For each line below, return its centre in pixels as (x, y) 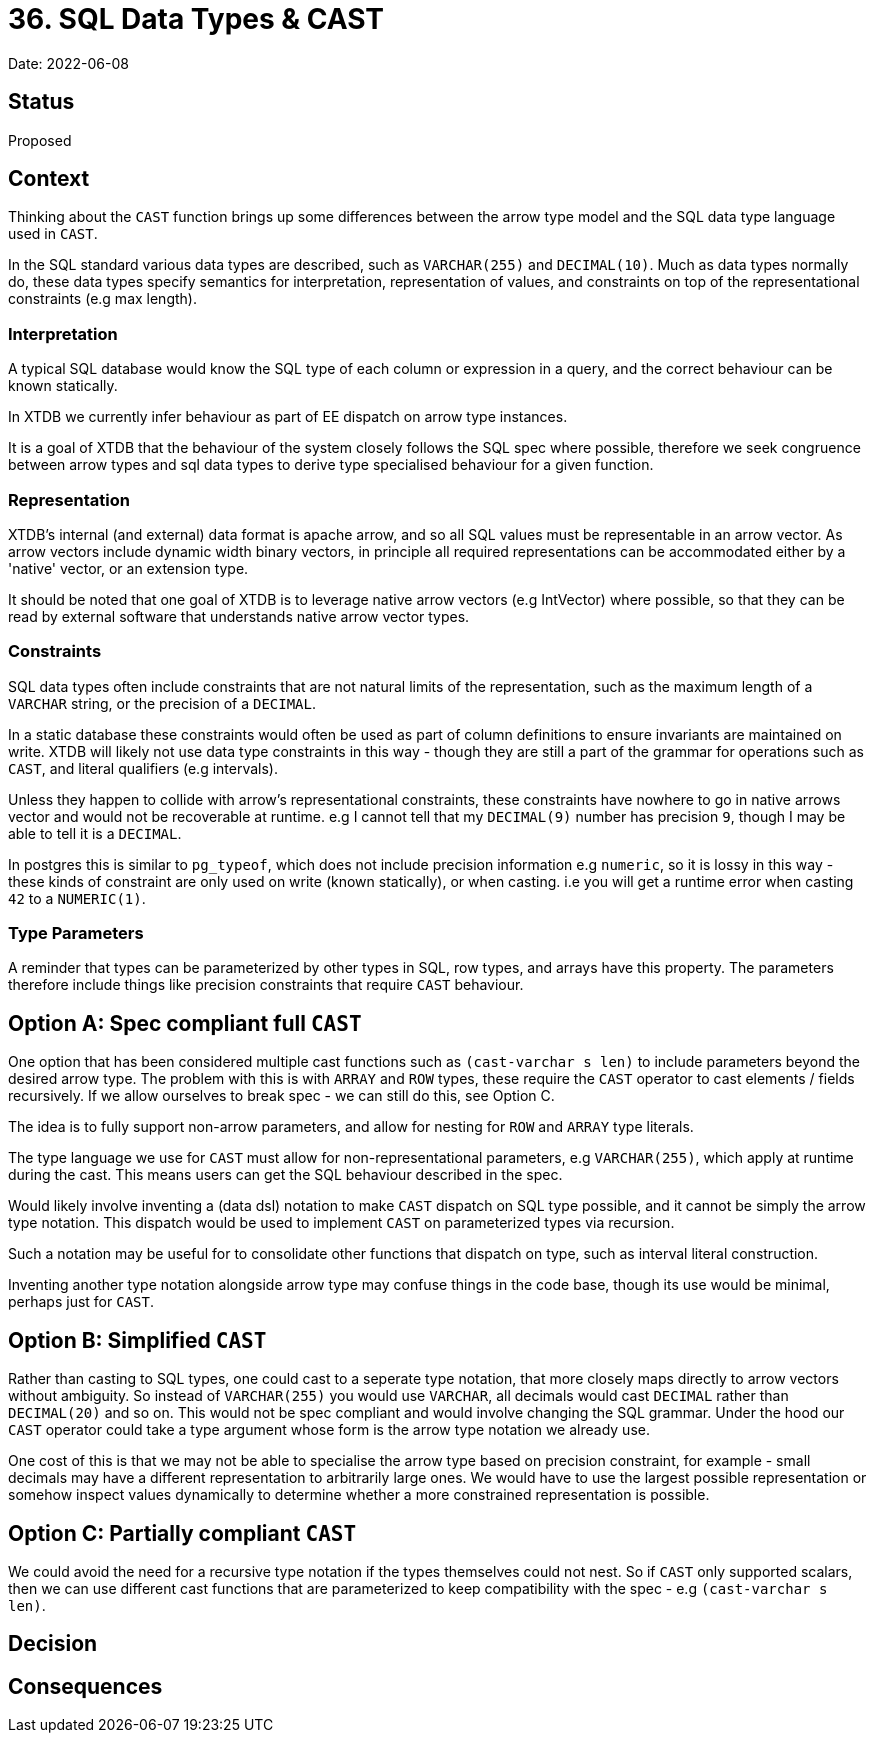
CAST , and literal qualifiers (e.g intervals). (143, 768)
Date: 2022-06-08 (68, 63)
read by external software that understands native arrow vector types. (239, 616)
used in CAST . (53, 234)
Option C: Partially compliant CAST (182, 1533)
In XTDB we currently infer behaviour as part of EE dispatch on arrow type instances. (288, 417)
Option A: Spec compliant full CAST (185, 1023)
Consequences (85, 1686)
